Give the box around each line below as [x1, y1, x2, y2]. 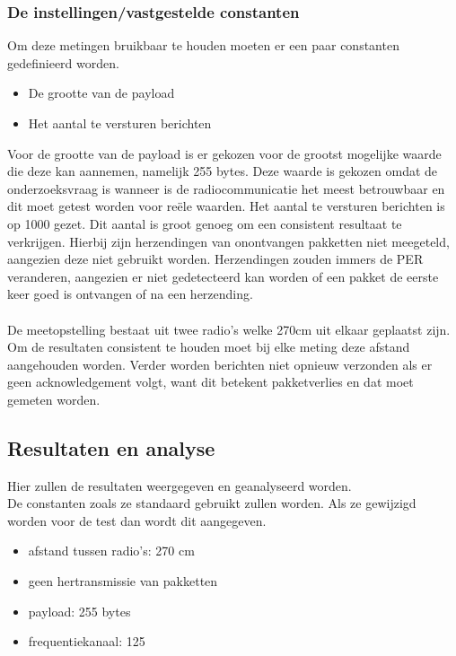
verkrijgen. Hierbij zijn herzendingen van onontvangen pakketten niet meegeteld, [7, 232, 450, 250]
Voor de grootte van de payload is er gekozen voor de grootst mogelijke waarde [7, 144, 442, 162]
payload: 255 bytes [28, 601, 131, 620]
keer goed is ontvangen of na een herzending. [7, 284, 253, 303]
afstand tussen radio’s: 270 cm [28, 541, 195, 560]
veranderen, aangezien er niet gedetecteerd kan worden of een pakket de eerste [7, 267, 439, 285]
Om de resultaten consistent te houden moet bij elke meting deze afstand [7, 337, 410, 356]
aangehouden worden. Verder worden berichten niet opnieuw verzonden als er [7, 354, 433, 373]
